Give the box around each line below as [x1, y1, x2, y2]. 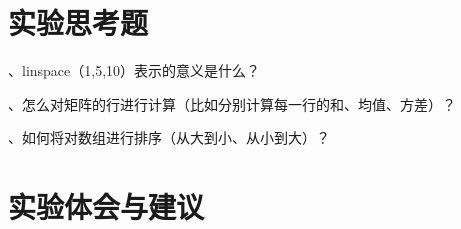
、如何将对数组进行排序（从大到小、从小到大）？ [8, 127, 330, 148]
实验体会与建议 [8, 186, 205, 227]
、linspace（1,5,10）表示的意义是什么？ [8, 60, 261, 81]
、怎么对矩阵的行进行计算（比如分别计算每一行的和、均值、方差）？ [8, 93, 456, 114]
